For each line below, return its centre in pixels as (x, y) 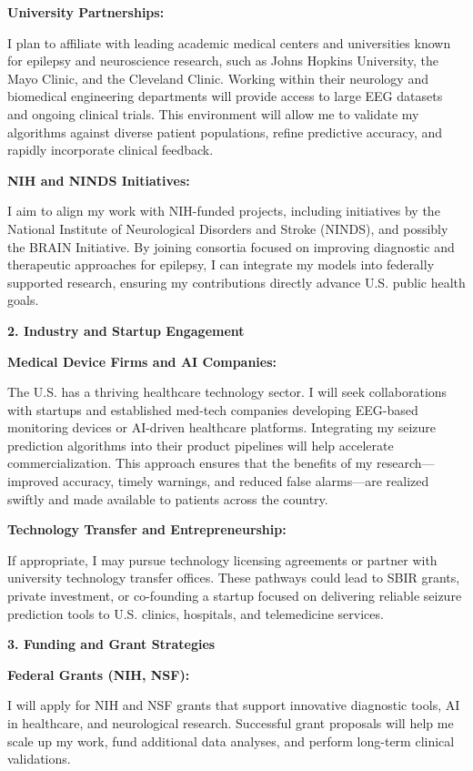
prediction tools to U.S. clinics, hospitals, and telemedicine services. (196, 613)
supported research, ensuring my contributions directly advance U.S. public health (236, 282)
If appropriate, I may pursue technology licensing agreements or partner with (222, 559)
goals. (23, 300)
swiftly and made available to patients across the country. (168, 498)
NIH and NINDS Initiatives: (99, 180)
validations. (39, 759)
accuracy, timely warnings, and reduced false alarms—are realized (246, 481)
